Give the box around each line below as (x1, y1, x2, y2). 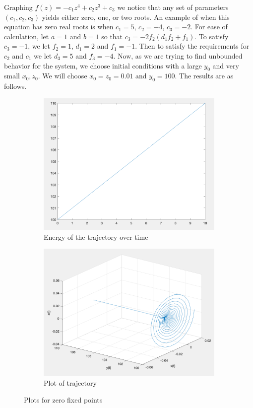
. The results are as (175, 70, 234, 81)
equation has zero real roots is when (4, 21, 114, 32)
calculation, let (4, 31, 49, 41)
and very (212, 60, 239, 70)
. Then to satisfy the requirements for (135, 41, 250, 51)
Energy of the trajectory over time (44, 231, 148, 242)
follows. (4, 81, 27, 91)
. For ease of (190, 21, 228, 32)
